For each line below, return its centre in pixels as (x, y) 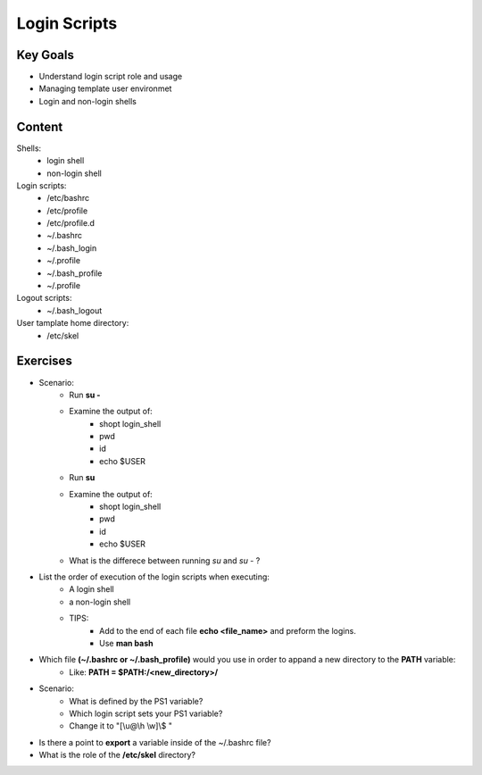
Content (40, 126)
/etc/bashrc (68, 198)
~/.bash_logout (75, 310)
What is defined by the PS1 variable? (136, 701)
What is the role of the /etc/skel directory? (117, 755)
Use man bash (126, 643)
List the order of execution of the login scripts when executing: (154, 577)
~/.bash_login (72, 248)
